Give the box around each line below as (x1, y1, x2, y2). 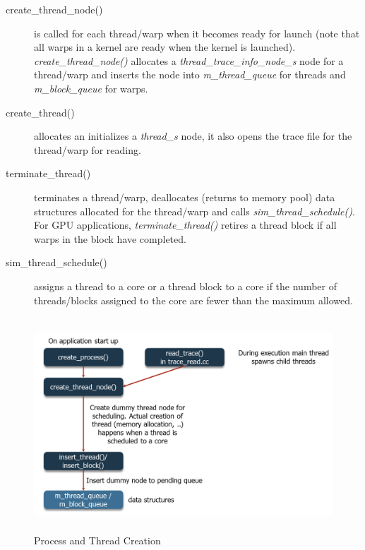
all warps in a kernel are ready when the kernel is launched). (34, 40, 296, 54)
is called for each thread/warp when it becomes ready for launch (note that (34, 25, 360, 40)
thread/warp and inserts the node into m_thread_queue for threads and (34, 67, 346, 82)
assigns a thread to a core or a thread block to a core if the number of (34, 278, 337, 293)
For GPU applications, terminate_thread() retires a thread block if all (34, 217, 337, 232)
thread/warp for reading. (34, 142, 141, 157)
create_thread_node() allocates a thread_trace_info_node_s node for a (34, 53, 344, 68)
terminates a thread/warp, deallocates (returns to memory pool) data (34, 189, 335, 204)
